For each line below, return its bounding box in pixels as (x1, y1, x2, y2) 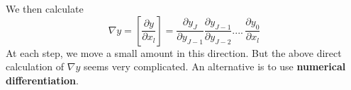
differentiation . (6, 72, 79, 87)
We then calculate (6, 1, 84, 15)
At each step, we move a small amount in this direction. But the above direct (6, 45, 342, 60)
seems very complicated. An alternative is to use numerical (83, 59, 346, 74)
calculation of (6, 59, 65, 74)
